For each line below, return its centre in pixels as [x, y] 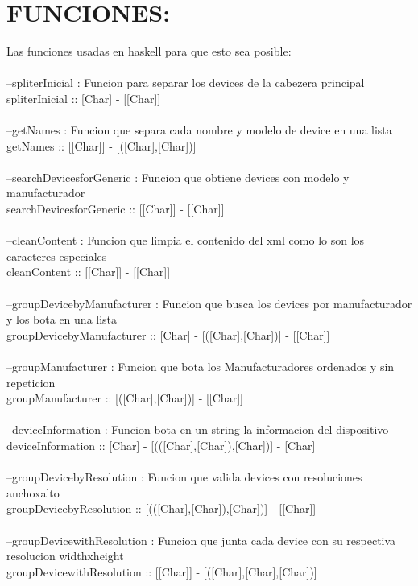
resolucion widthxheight [65, 556]
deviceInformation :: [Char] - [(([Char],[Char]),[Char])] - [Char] [161, 445]
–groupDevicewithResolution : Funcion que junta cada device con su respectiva [201, 540]
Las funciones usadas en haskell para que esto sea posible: [149, 51]
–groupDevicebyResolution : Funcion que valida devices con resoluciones [184, 477]
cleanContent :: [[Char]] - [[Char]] [89, 272]
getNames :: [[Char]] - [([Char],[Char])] [101, 145]
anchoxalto [33, 492]
